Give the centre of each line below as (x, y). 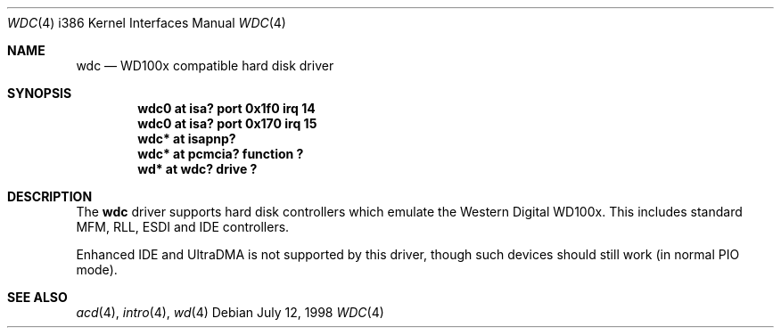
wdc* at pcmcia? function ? (221, 154)
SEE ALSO (37, 297)
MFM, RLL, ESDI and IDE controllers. (183, 227)
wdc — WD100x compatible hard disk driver (205, 65)
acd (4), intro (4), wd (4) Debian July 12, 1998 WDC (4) (230, 312)
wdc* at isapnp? (187, 139)
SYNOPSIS (40, 93)
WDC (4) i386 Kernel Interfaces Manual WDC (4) (147, 23)
